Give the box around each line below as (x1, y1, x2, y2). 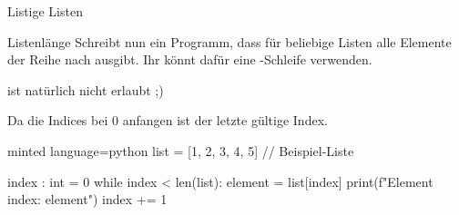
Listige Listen (7, 2, 83, 20)
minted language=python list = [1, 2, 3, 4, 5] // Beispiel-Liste (7, 141, 354, 160)
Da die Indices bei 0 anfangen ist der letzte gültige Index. (7, 111, 328, 130)
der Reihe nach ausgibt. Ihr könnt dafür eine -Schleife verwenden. (7, 50, 372, 69)
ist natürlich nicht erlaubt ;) (7, 80, 164, 99)
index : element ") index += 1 (7, 190, 168, 209)
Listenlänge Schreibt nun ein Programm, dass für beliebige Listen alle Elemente (7, 32, 452, 51)
